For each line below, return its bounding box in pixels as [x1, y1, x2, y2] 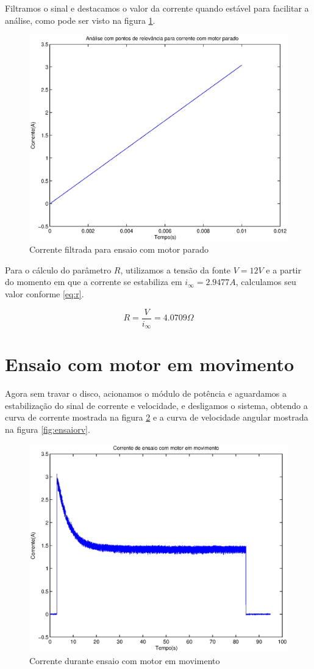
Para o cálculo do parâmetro [5, 263, 112, 276]
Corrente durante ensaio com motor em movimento [29, 654, 220, 667]
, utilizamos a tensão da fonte [120, 263, 231, 276]
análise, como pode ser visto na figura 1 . [5, 13, 155, 26]
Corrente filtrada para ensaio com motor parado [29, 243, 209, 256]
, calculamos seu [235, 275, 296, 288]
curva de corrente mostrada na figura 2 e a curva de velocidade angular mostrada [5, 411, 309, 424]
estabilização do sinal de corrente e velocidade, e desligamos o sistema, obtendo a [5, 399, 308, 411]
